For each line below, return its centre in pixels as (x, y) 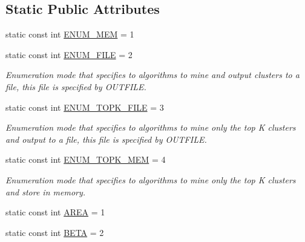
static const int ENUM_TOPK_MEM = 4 (86, 159)
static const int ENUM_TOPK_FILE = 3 (85, 107)
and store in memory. (46, 191)
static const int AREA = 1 (55, 212)
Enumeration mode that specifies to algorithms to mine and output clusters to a (152, 75)
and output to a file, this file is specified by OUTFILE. (106, 139)
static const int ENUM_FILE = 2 (69, 54)
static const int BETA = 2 (55, 232)
